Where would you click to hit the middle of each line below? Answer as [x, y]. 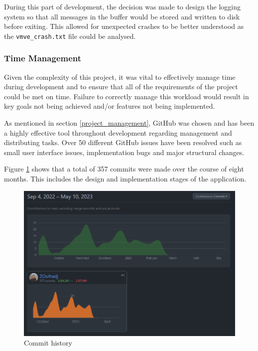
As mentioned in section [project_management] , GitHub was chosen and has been [129, 123]
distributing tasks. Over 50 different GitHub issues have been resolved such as [123, 142]
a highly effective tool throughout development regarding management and [118, 132]
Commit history [48, 343]
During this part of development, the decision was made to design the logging [123, 6]
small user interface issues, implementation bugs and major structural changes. [124, 152]
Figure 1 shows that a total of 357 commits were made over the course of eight [124, 169]
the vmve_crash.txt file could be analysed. [70, 36]
